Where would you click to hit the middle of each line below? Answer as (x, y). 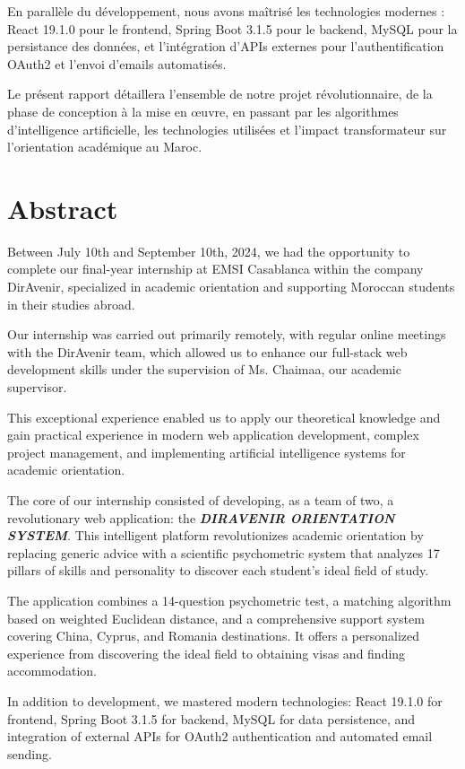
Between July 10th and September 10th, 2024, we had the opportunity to (209, 251)
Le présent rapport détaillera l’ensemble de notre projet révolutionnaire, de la (220, 94)
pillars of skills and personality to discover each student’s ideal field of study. (218, 570)
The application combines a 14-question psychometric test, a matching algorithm (229, 600)
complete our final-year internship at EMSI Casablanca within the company (215, 269)
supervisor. (37, 387)
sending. (30, 753)
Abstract (63, 208)
